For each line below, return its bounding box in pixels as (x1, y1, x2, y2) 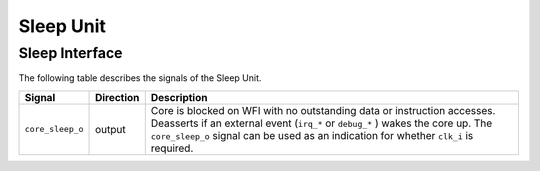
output (95, 122, 126, 136)
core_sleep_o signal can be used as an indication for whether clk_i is (150, 128, 474, 142)
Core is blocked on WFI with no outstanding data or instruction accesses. (150, 103, 496, 117)
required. (150, 141, 194, 155)
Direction (95, 90, 140, 104)
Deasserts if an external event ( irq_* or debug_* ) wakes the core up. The (150, 116, 493, 130)
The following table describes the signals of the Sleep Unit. (18, 72, 262, 84)
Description (150, 90, 208, 104)
